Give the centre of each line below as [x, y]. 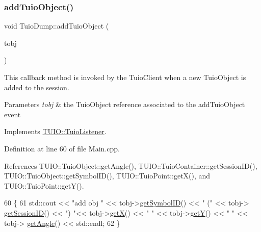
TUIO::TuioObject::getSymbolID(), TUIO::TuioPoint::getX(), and [107, 176]
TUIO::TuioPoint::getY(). [44, 185]
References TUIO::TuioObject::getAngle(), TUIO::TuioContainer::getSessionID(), [131, 165]
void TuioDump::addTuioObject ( [57, 26]
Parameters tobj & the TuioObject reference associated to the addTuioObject [125, 104]
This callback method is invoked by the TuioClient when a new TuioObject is [125, 77]
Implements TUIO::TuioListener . [55, 131]
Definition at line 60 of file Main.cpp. [62, 148]
